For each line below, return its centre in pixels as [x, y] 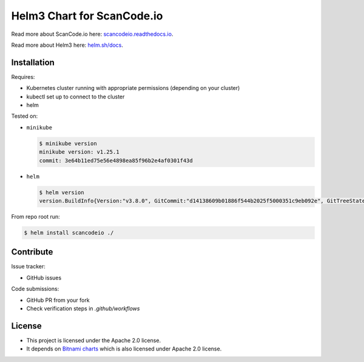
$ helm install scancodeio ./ [69, 233]
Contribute [32, 252]
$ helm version [62, 192]
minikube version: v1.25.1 [79, 152]
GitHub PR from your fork [58, 300]
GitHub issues [44, 278]
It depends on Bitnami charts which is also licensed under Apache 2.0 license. [124, 349]
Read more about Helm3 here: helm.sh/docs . [67, 45]
